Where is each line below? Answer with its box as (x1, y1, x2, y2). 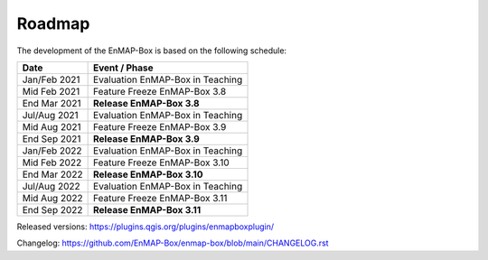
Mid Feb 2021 (22, 85, 80, 97)
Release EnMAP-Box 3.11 (93, 203, 202, 216)
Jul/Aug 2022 (22, 180, 80, 192)
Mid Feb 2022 (22, 156, 82, 169)
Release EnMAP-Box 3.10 (93, 168, 203, 181)
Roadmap (16, 14, 90, 33)
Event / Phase (93, 61, 154, 74)
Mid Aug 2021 (22, 120, 81, 133)
